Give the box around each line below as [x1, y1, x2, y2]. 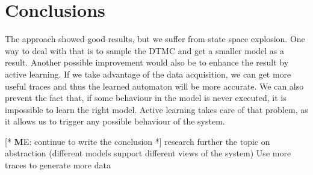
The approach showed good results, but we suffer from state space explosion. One [5, 32, 305, 45]
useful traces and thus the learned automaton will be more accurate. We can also [5, 79, 304, 92]
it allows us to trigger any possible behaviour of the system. [5, 115, 225, 127]
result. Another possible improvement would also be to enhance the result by [5, 56, 289, 69]
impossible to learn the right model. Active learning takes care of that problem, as [5, 103, 308, 115]
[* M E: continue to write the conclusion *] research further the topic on [5, 135, 270, 147]
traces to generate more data [5, 159, 111, 171]
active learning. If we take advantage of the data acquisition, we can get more [5, 67, 291, 80]
